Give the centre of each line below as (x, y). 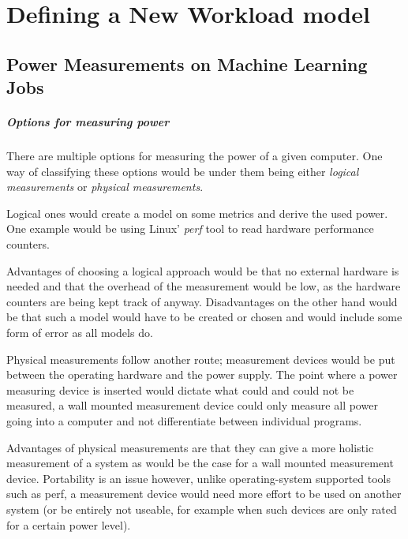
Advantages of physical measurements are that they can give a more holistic (190, 447)
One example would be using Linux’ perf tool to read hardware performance (190, 228)
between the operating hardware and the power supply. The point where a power (202, 374)
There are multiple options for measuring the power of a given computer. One (195, 156)
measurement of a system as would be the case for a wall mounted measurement (200, 463)
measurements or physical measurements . (105, 187)
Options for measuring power (88, 122)
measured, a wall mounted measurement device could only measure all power (192, 405)
